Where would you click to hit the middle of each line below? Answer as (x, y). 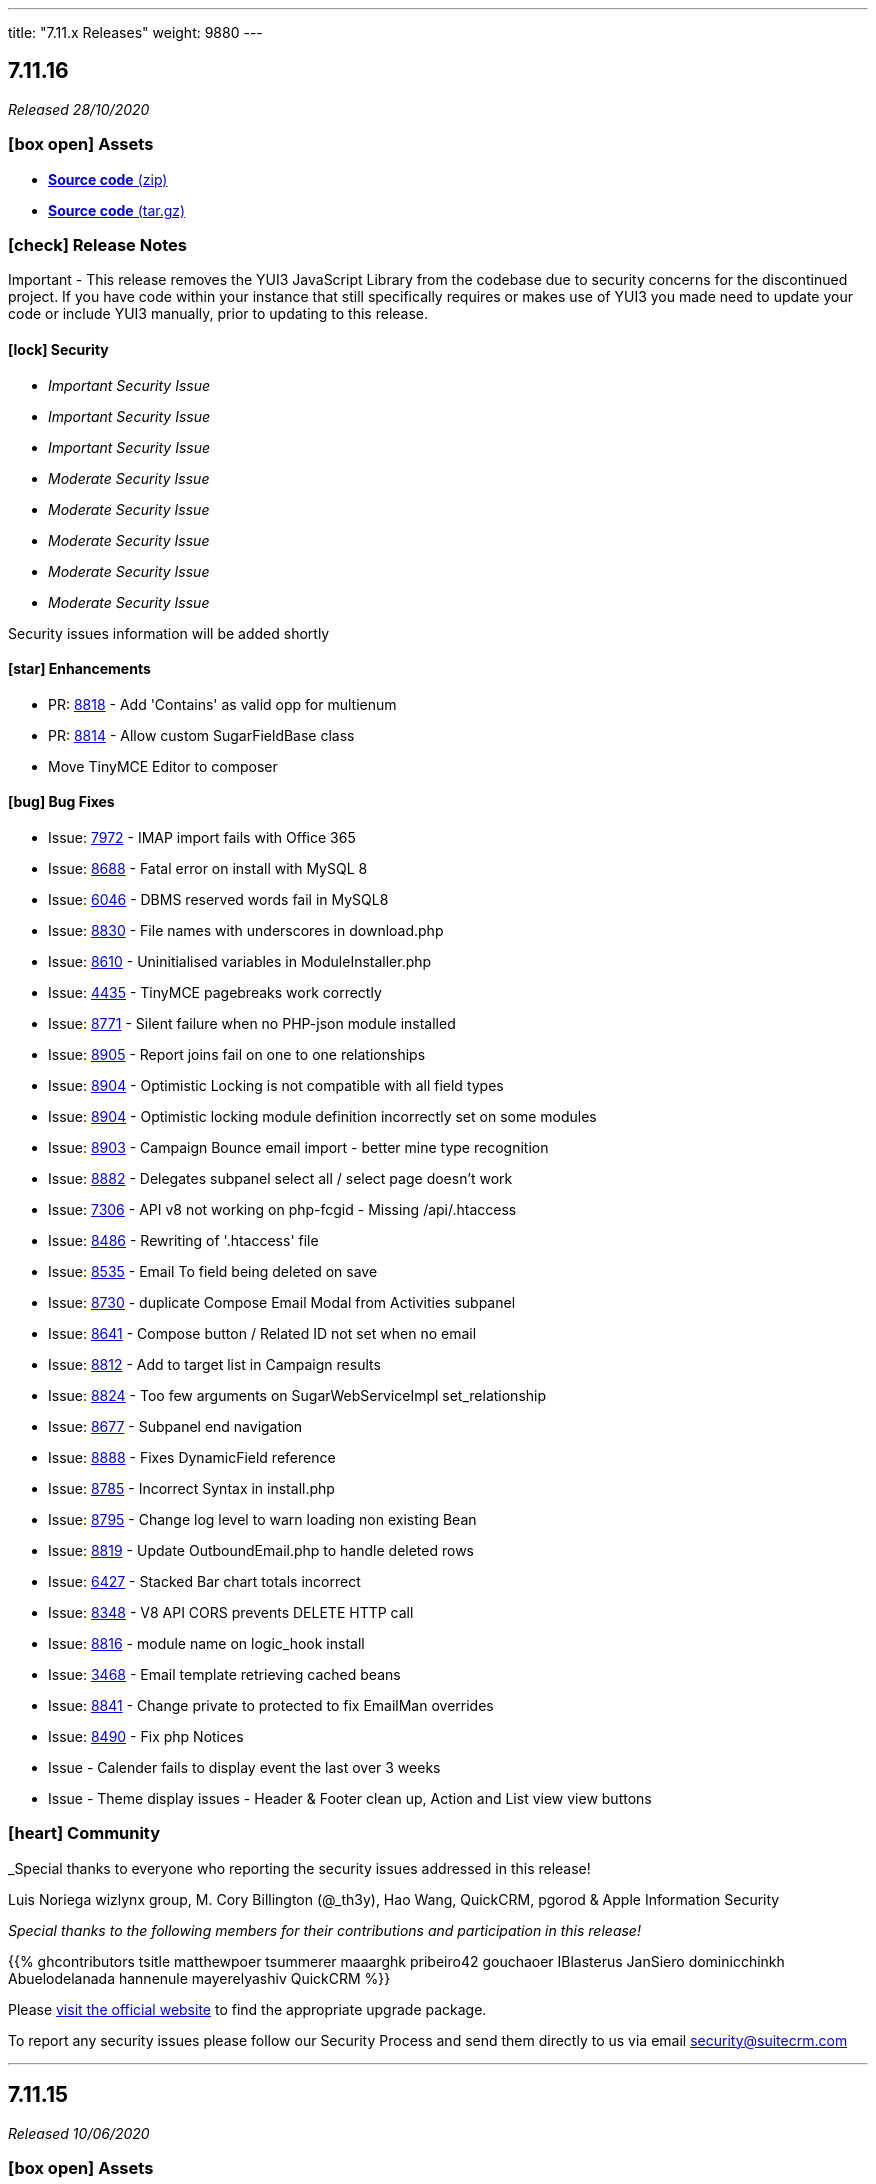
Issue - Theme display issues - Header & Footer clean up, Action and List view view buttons (350, 1798)
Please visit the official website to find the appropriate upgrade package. (247, 2009)
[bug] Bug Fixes (61, 802)
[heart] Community (84, 1833)
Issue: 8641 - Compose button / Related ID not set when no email (262, 1333)
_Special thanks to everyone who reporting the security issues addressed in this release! (299, 1868)
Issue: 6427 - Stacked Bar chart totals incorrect (204, 1581)
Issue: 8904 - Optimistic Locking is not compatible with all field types (276, 1085)
